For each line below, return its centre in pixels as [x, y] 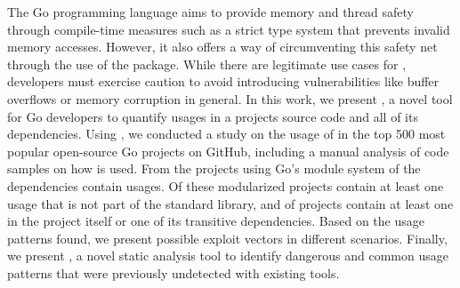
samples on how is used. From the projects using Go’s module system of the [214, 168]
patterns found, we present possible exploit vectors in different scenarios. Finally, [227, 238]
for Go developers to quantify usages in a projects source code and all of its [213, 116]
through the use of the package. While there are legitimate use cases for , [207, 64]
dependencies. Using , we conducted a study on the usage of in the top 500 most [226, 134]
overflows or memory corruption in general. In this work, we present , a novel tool [230, 98]
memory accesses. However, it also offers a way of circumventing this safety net [222, 47]
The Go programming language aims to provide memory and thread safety [211, 12]
